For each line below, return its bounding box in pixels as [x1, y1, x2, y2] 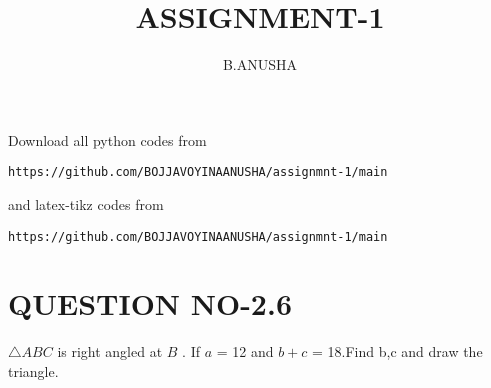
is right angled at [57, 341, 163, 362]
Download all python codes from [8, 129, 207, 150]
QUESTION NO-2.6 [8, 283, 293, 324]
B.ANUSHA [222, 54, 298, 75]
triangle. [8, 360, 59, 381]
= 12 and [216, 341, 274, 362]
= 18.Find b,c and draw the [312, 341, 483, 362]
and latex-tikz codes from [8, 193, 164, 214]
